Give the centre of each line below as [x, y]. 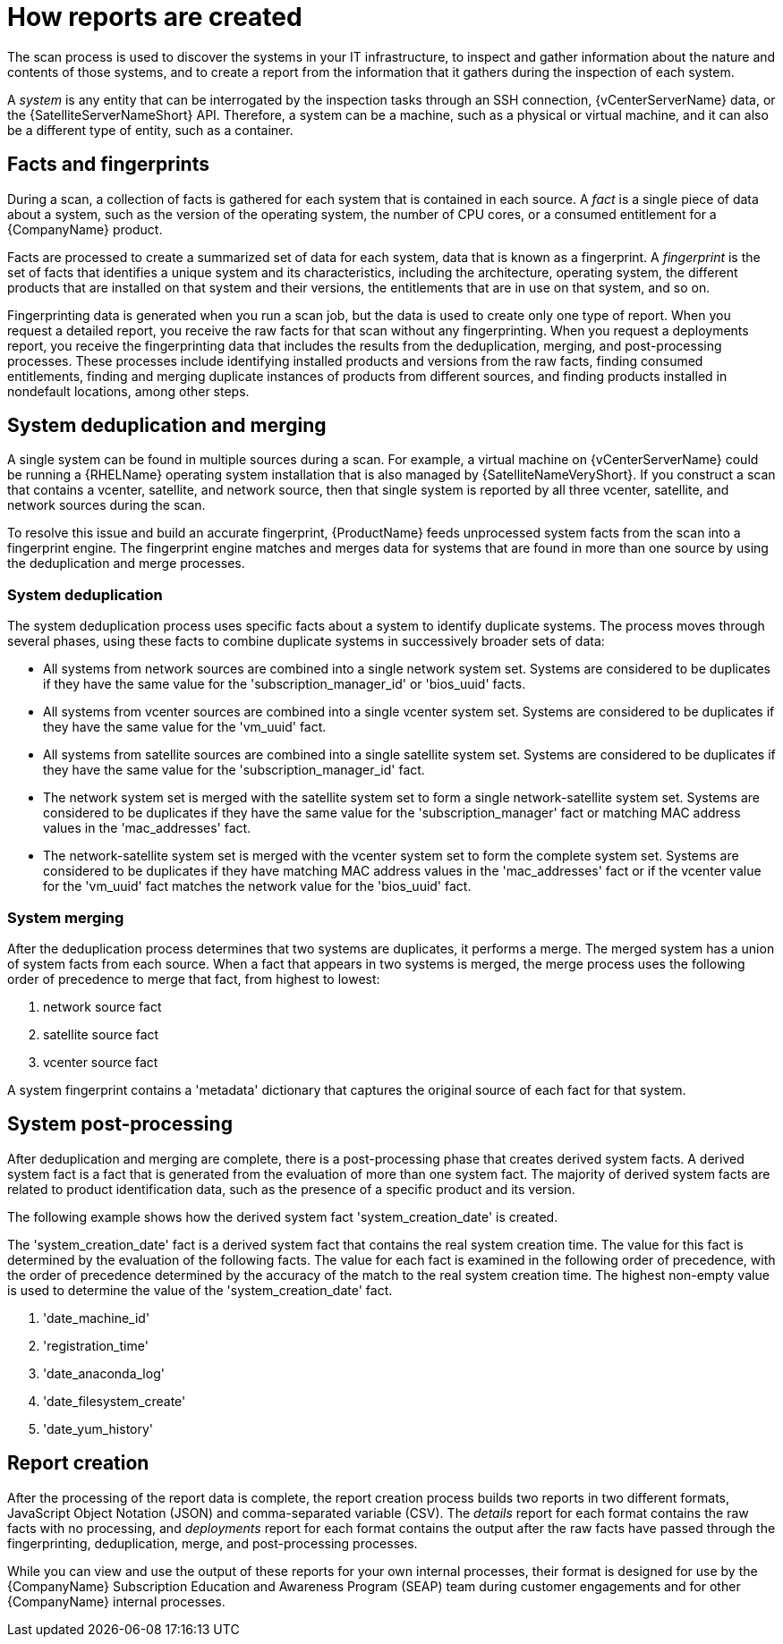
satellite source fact [101, 1034]
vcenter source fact [101, 1062]
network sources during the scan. [106, 505]
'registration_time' [96, 1345]
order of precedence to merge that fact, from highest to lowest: [194, 979]
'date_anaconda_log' [104, 1373]
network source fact [102, 1006]
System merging [66, 917]
